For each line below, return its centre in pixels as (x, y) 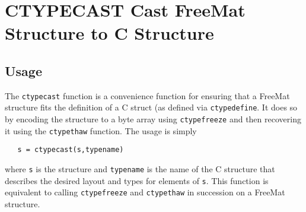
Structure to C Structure (109, 33)
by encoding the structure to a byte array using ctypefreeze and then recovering (153, 119)
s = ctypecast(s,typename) (71, 150)
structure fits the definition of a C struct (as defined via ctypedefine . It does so (151, 107)
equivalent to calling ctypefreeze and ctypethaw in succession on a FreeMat (145, 192)
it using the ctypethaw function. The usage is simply (101, 130)
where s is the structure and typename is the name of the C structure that (140, 169)
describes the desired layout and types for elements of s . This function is (137, 180)
